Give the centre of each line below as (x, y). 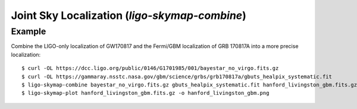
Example (29, 31)
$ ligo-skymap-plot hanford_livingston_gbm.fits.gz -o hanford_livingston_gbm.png (145, 93)
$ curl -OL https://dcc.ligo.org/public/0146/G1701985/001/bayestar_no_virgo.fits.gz (150, 68)
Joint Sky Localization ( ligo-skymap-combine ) (129, 15)
